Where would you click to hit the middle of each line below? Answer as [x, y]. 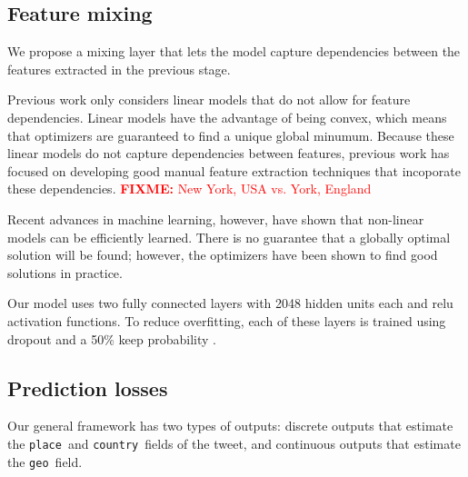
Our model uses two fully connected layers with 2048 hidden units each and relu [230, 303]
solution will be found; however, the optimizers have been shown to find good [223, 255]
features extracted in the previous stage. [119, 69]
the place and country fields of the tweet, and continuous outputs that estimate [234, 443]
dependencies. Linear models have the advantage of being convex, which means [227, 117]
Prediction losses [88, 388]
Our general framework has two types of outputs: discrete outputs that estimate [230, 426]
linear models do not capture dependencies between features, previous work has [229, 153]
